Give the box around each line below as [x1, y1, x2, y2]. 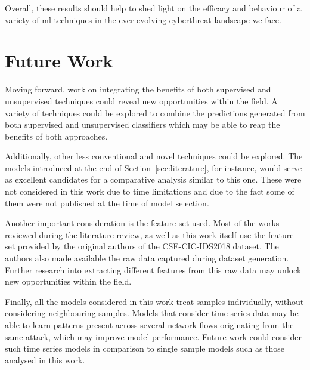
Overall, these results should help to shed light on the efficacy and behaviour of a [5, 2, 302, 14]
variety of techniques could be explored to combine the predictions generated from [5, 106, 305, 119]
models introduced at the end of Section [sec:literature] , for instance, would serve [5, 161, 302, 174]
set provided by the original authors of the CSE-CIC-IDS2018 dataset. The [5, 240, 279, 252]
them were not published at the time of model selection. [5, 196, 209, 209]
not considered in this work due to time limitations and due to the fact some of [5, 185, 294, 198]
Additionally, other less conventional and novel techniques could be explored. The [5, 150, 303, 162]
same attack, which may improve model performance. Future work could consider [5, 330, 302, 343]
